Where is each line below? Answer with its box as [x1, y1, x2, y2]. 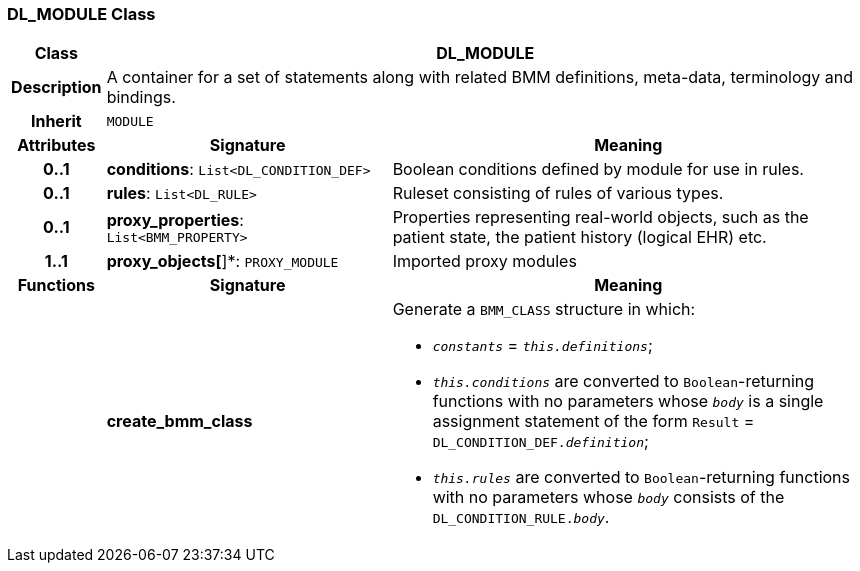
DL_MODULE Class [7, 4, 156, 24]
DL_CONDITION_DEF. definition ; [432, 431, 649, 452]
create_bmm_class [106, 411, 253, 432]
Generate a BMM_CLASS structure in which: [392, 299, 696, 320]
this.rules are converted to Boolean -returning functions [432, 467, 850, 488]
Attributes [17, 135, 96, 156]
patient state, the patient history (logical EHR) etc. [392, 227, 767, 248]
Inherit [30, 111, 82, 132]
